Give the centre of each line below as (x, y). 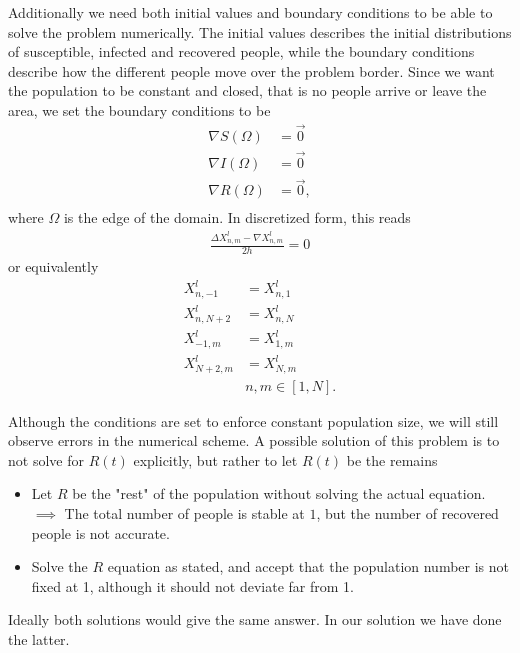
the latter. (39, 638)
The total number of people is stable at (184, 513)
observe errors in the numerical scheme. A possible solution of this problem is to (254, 440)
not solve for (46, 459)
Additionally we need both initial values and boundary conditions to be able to (250, 12)
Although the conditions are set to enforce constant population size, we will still (253, 420)
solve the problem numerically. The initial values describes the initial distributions (260, 31)
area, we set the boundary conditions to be (139, 109)
